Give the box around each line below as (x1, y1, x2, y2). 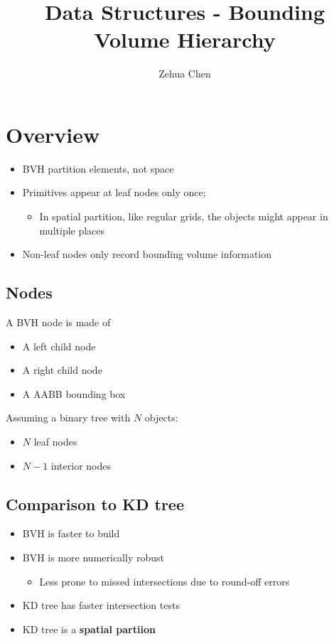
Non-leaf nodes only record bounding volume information (22, 247, 272, 262)
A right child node (22, 362, 102, 377)
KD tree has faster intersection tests (22, 598, 180, 613)
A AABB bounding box (22, 386, 126, 401)
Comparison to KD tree (6, 492, 184, 515)
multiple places (39, 222, 105, 237)
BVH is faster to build (22, 526, 120, 541)
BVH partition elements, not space (22, 161, 174, 176)
